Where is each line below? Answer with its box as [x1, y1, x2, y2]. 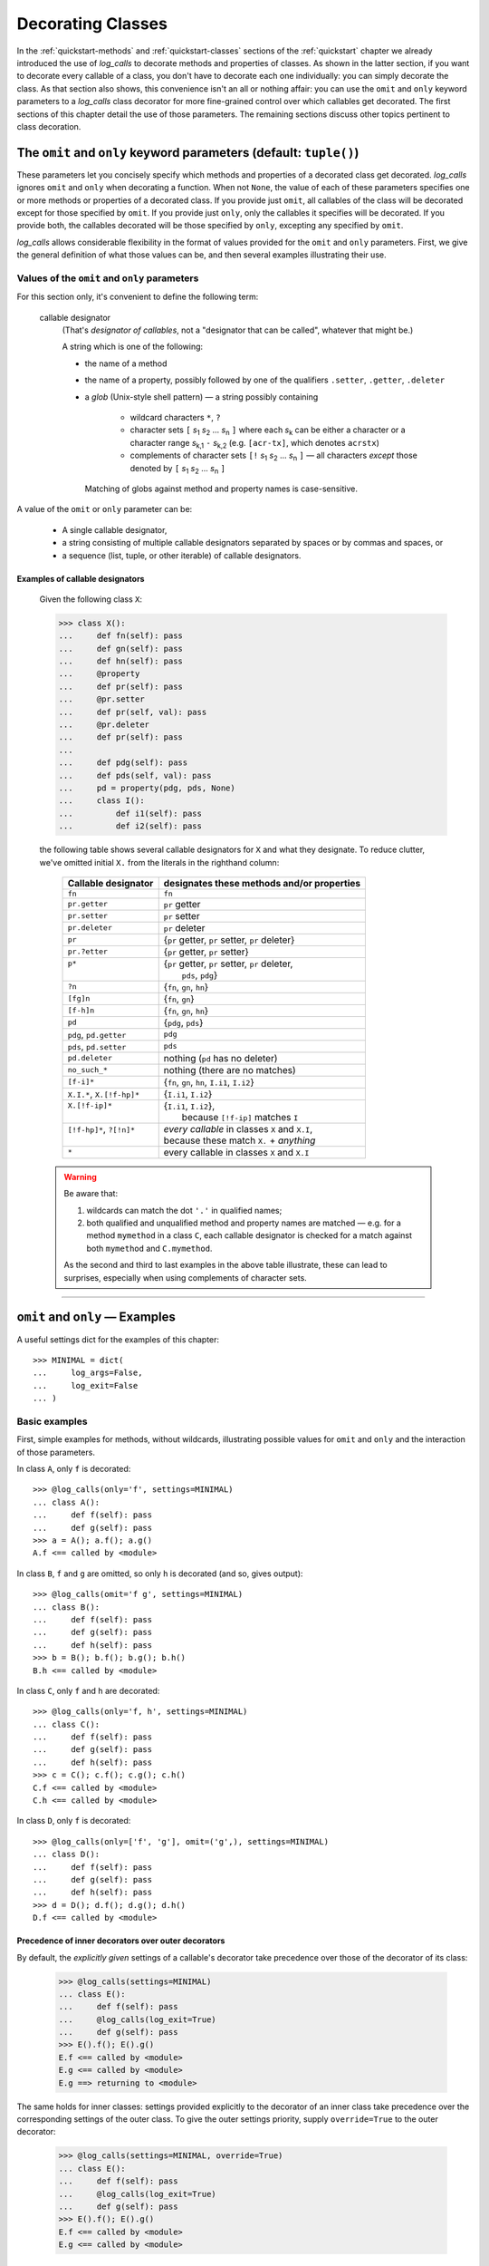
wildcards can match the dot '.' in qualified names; [86, 1205, 283, 1215]
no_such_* [67, 1065, 109, 1075]
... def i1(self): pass [58, 808, 203, 818]
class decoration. [16, 121, 81, 131]
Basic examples [16, 1415, 88, 1428]
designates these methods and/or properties [163, 876, 361, 889]
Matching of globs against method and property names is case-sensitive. [84, 483, 358, 494]
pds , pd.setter [67, 1040, 127, 1052]
